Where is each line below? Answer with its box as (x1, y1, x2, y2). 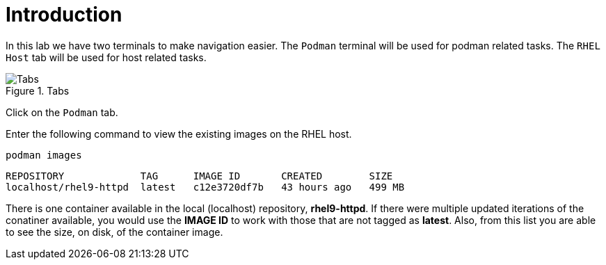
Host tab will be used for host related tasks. (6, 51, 207, 63)
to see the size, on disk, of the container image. (6, 225, 223, 238)
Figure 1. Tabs (6, 84, 70, 97)
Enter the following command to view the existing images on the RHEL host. (6, 127, 352, 140)
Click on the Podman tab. (6, 106, 118, 118)
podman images (6, 149, 82, 161)
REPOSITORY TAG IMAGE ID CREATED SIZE (6, 170, 393, 182)
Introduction (6, 3, 122, 26)
